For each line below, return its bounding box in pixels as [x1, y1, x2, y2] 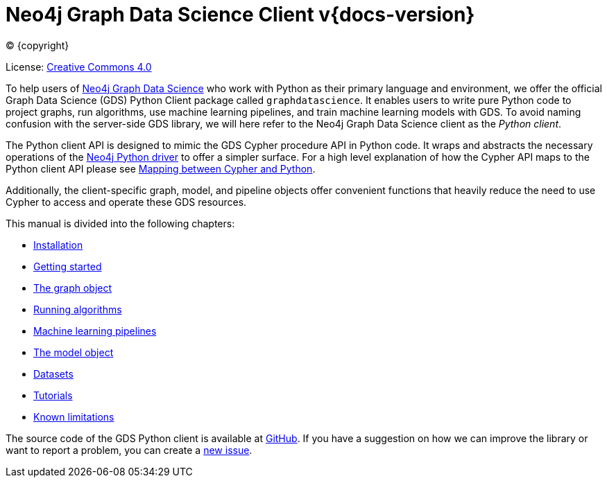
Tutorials [33, 389, 73, 401]
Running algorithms [33, 303, 122, 315]
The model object [33, 346, 114, 358]
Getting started [33, 260, 102, 272]
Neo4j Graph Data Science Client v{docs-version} [6, 3, 475, 26]
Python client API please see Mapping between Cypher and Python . [6, 162, 316, 175]
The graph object [33, 281, 112, 294]
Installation [33, 238, 83, 251]
